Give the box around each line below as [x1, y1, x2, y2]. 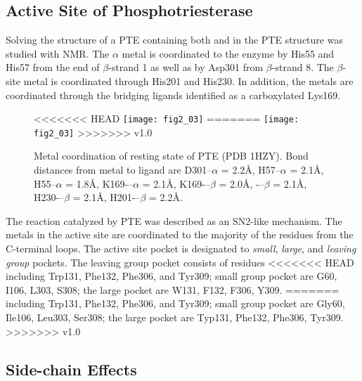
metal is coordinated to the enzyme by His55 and [122, 46, 335, 60]
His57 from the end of [6, 60, 100, 75]
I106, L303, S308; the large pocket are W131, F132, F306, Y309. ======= [6, 282, 340, 297]
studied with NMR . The [6, 46, 110, 60]
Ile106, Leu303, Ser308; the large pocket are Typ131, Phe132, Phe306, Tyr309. [6, 310, 344, 325]
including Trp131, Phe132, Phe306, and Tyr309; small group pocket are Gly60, [6, 296, 345, 311]
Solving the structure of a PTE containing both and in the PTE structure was [6, 32, 343, 47]
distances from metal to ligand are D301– [34, 162, 212, 177]
